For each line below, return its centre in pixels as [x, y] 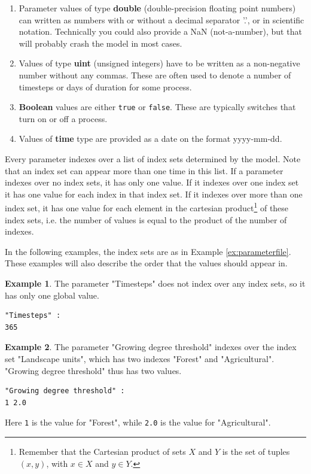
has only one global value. [52, 295]
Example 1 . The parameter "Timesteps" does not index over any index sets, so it [155, 283]
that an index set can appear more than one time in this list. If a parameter [144, 170]
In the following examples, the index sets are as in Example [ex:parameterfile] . [148, 251]
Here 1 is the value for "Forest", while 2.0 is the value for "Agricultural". [138, 422]
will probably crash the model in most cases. [100, 43]
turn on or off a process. [63, 118]
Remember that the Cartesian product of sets [102, 451]
